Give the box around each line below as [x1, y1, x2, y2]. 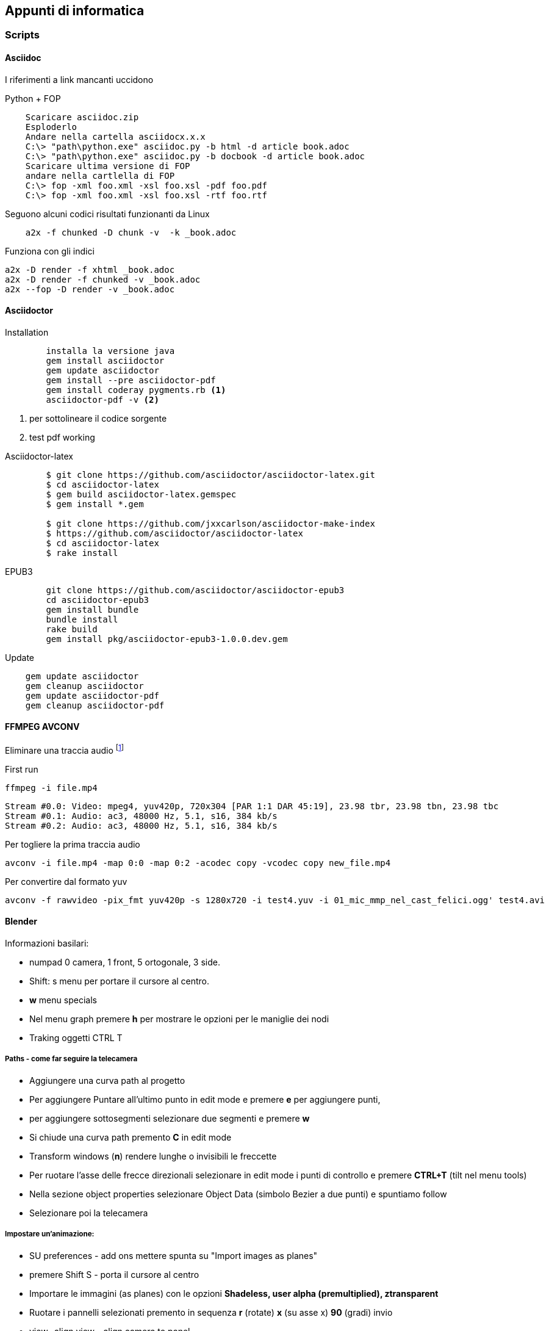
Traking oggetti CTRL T [29, 1032, 123, 1043]
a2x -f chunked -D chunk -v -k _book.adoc [25, 227, 237, 237]
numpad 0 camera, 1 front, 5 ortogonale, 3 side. [29, 956, 220, 967]
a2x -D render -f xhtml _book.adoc [5, 264, 175, 275]
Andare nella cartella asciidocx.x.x [25, 131, 206, 142]
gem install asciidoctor [46, 355, 165, 366]
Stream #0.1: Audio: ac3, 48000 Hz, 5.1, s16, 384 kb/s [5, 810, 278, 821]
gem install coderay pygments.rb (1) [46, 384, 226, 395]
